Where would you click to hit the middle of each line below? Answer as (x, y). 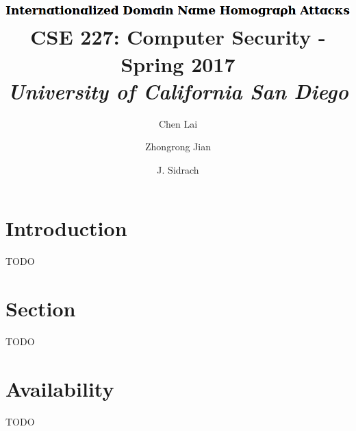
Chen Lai (178, 123)
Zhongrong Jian (178, 147)
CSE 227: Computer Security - (178, 37)
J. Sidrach (178, 169)
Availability (60, 388)
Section (41, 308)
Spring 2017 (178, 63)
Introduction (66, 228)
